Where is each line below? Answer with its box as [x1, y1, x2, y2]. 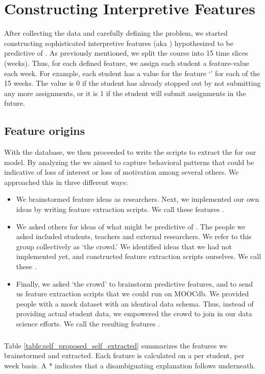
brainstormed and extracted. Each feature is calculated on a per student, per [4, 350, 245, 361]
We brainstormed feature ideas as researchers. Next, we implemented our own [16, 194, 259, 204]
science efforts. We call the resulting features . [16, 318, 160, 329]
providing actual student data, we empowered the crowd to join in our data [16, 308, 252, 319]
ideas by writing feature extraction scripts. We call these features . [16, 204, 224, 215]
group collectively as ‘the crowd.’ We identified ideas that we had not [16, 241, 232, 251]
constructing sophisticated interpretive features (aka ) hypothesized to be [4, 37, 233, 48]
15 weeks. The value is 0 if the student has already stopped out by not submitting [4, 78, 261, 88]
